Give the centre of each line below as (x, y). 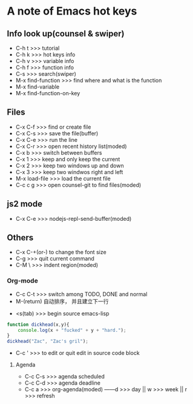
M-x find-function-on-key (48, 93)
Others (20, 238)
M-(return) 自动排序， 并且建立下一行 (62, 301)
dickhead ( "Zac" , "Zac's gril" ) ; (47, 342)
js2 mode (25, 204)
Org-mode (22, 281)
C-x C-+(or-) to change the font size (61, 252)
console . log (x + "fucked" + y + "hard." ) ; (72, 330)
